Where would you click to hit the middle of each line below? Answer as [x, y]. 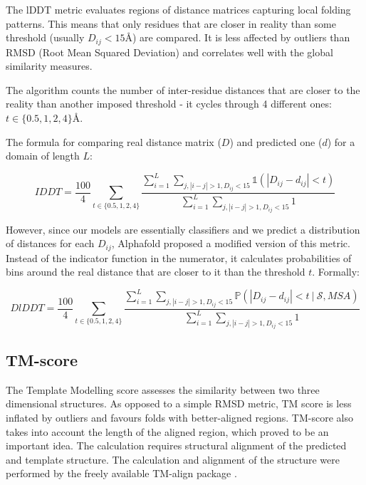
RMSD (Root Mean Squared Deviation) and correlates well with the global [169, 52]
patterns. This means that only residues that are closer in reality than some [171, 23]
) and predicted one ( [276, 141]
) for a [341, 141]
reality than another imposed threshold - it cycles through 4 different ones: [169, 104]
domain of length [43, 156]
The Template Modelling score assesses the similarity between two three [163, 389]
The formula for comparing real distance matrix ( [114, 141]
